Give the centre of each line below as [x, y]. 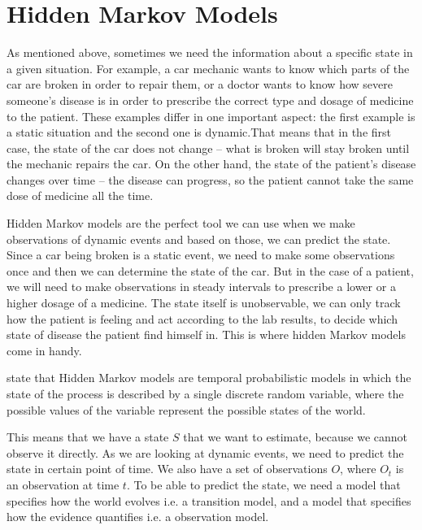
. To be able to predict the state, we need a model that [263, 484]
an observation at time [63, 484]
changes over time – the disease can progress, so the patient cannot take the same [210, 179]
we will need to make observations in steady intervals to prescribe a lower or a [201, 287]
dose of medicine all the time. [80, 195]
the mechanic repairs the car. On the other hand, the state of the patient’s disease [211, 164]
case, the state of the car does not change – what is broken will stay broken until [208, 148]
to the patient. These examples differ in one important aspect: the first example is [211, 116]
